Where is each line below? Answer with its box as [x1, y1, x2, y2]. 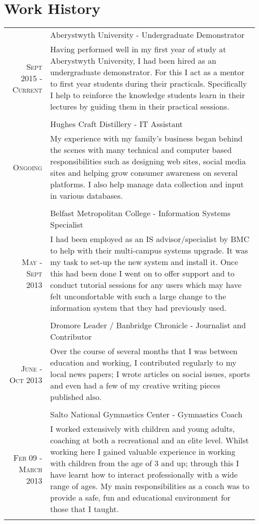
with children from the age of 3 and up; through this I [50, 457, 239, 469]
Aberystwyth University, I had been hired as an [50, 55, 217, 67]
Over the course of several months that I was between [50, 345, 238, 357]
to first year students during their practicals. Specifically [50, 78, 247, 90]
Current [12, 83, 42, 95]
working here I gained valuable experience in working [50, 446, 236, 458]
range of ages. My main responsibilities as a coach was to [50, 480, 250, 492]
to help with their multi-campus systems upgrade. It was [50, 245, 248, 257]
